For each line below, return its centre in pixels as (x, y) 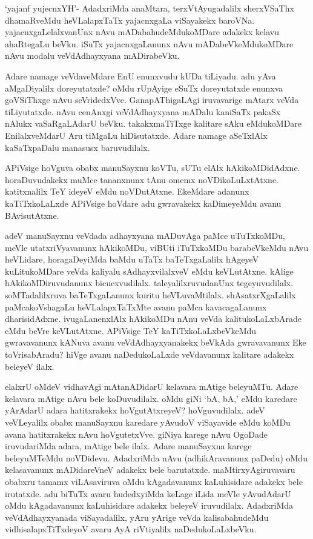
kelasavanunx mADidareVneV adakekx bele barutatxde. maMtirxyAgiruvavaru (150, 470)
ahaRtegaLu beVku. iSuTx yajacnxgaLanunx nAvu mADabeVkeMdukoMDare (149, 43)
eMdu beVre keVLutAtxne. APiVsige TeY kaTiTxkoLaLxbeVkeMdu (131, 330)
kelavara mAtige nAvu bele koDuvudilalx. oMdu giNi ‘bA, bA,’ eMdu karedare (151, 398)
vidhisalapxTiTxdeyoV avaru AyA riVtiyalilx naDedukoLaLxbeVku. (131, 529)
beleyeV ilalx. (30, 366)
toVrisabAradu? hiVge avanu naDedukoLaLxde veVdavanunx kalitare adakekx (150, 354)
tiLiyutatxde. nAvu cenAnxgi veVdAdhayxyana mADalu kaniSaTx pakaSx (143, 111)
